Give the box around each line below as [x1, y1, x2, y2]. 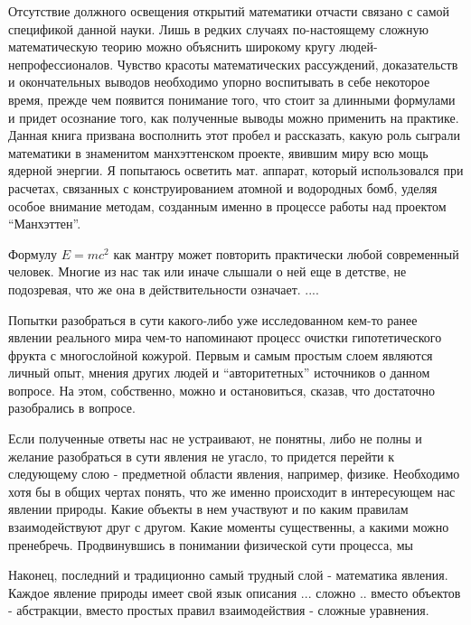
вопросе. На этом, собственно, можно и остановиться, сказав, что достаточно [8, 380, 435, 399]
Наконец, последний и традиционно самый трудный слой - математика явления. [8, 565, 448, 584]
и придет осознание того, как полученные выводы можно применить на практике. [8, 107, 459, 126]
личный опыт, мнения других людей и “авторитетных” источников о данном [8, 363, 430, 382]
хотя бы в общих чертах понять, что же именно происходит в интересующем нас [8, 481, 456, 500]
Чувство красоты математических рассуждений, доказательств [117, 54, 458, 73]
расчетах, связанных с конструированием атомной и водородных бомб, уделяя [8, 178, 438, 197]
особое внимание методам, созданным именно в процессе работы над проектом [8, 196, 447, 215]
